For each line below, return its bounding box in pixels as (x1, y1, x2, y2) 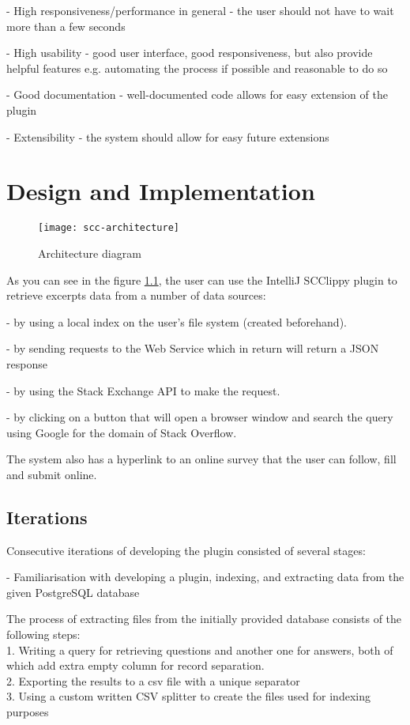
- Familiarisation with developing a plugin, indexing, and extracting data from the (6, 568, 404, 585)
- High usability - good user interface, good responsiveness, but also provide (6, 44, 373, 61)
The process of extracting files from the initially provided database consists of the (6, 610, 402, 627)
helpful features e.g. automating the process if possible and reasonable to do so (6, 59, 388, 76)
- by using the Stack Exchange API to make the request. (6, 382, 280, 398)
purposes (6, 704, 49, 720)
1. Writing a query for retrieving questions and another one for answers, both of (6, 641, 393, 658)
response (6, 355, 47, 372)
